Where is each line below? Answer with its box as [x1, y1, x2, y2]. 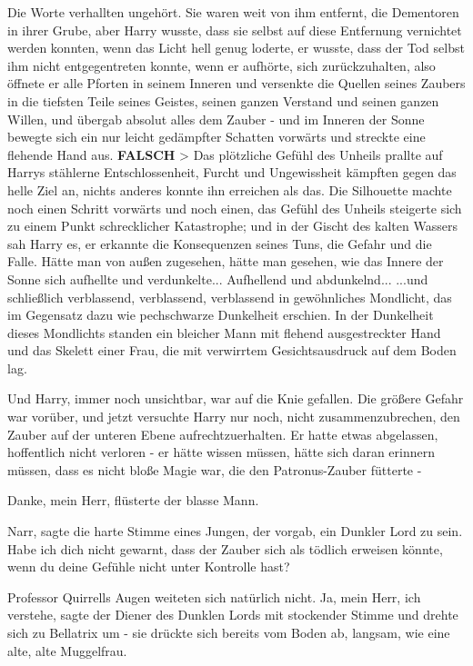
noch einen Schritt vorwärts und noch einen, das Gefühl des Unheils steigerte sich [7, 198, 462, 217]
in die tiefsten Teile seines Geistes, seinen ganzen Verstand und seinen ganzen [7, 91, 439, 110]
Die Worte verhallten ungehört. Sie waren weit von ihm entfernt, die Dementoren [7, 3, 459, 21]
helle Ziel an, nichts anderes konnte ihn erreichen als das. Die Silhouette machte [7, 180, 452, 199]
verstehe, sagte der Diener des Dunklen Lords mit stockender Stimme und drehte [7, 605, 458, 624]
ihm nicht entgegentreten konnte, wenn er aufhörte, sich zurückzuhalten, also [7, 55, 436, 75]
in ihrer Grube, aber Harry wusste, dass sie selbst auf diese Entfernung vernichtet [7, 20, 462, 39]
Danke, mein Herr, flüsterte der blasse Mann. [7, 491, 259, 510]
